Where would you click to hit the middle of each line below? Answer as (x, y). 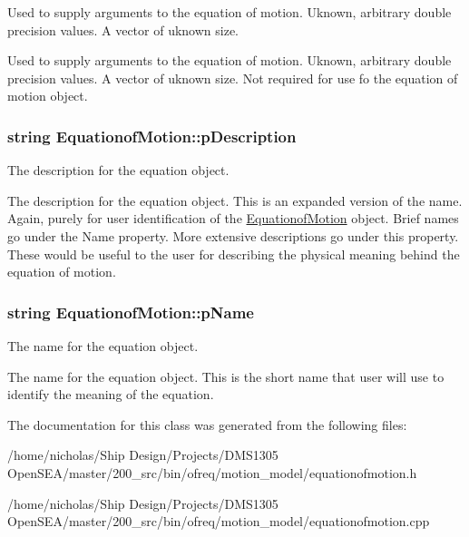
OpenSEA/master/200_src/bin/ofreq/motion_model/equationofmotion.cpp (219, 521)
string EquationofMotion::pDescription (152, 136)
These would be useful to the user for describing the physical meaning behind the (234, 254)
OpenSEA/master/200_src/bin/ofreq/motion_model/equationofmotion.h (212, 472)
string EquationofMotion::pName (131, 312)
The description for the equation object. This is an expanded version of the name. (235, 200)
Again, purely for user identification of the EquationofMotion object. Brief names (233, 218)
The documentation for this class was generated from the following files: (207, 424)
